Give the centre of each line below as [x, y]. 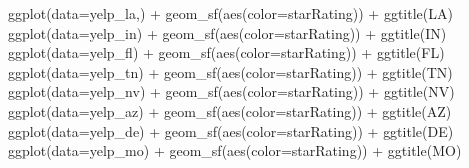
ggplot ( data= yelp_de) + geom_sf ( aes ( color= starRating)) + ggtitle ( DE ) [231, 130]
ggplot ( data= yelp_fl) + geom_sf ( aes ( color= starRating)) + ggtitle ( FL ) [226, 52]
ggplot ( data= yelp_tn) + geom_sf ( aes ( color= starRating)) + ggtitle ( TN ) [230, 71]
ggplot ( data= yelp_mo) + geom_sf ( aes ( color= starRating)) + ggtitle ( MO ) [235, 150]
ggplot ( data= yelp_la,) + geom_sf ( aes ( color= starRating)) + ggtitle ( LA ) [230, 13]
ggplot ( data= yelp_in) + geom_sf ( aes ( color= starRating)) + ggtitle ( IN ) [227, 32]
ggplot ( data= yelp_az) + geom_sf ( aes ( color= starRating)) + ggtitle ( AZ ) [230, 110]
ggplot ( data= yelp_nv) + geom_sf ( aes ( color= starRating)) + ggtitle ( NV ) [231, 91]
